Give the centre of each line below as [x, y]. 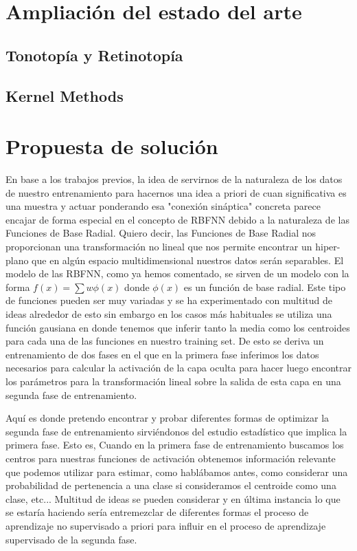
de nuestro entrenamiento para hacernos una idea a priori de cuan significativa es [176, 192]
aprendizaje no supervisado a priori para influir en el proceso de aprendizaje [166, 525]
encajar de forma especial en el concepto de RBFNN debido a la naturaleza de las [177, 219]
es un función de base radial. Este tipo [265, 287]
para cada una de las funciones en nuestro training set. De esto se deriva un [165, 341]
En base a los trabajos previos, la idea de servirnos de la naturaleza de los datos [174, 179]
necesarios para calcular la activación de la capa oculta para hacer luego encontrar [179, 368]
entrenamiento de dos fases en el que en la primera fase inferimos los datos [162, 354]
